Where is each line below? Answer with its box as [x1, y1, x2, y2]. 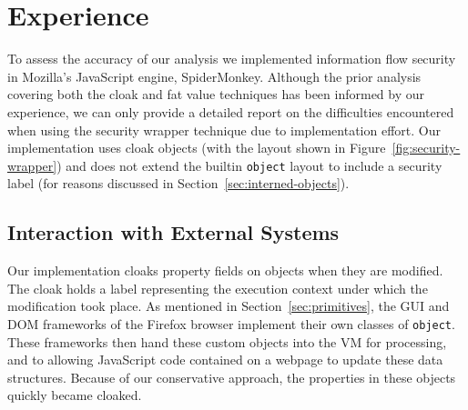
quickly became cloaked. [7, 385, 142, 405]
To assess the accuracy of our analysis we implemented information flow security [7, 49, 456, 68]
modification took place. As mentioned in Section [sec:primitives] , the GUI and [7, 296, 450, 315]
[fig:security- [392, 138, 461, 157]
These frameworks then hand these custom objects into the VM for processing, [7, 332, 447, 351]
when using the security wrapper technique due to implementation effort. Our [7, 120, 441, 139]
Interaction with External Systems [7, 218, 340, 246]
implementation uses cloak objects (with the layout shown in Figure [7, 138, 386, 157]
